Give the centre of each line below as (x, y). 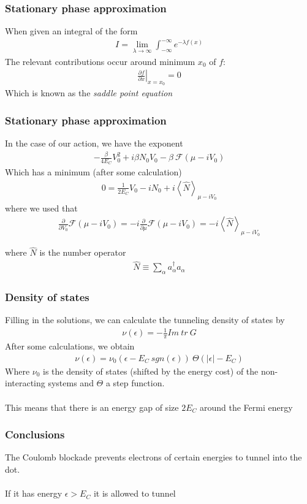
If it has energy (34, 493)
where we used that (41, 208)
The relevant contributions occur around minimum (100, 61)
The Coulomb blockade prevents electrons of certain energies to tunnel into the (153, 457)
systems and (71, 383)
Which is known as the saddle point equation (89, 93)
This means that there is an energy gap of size (92, 407)
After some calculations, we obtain (70, 346)
